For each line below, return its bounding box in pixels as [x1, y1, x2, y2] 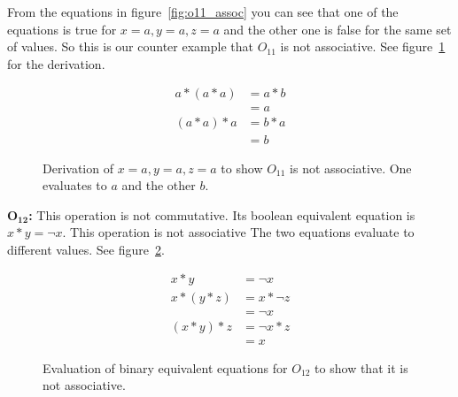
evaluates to [43, 176, 107, 195]
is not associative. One [290, 158, 412, 177]
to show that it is [314, 358, 408, 377]
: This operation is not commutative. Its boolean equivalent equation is [28, 205, 415, 224]
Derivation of [43, 158, 113, 177]
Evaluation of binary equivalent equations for [43, 358, 288, 377]
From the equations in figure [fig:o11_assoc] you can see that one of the [7, 3, 399, 20]
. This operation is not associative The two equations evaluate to [62, 223, 415, 241]
